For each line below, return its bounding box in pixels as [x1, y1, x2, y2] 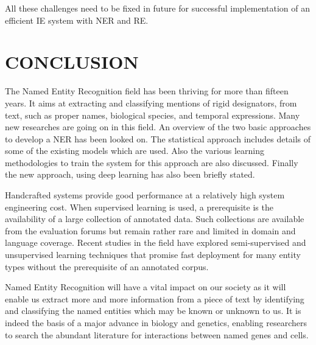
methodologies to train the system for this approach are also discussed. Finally [5, 156, 298, 169]
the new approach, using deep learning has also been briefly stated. [5, 168, 255, 181]
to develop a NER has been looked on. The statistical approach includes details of [5, 132, 311, 145]
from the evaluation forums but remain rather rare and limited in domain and [5, 224, 296, 237]
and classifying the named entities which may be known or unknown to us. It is [5, 304, 301, 317]
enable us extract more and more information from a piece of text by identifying [5, 292, 304, 305]
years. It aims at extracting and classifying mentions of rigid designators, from [5, 96, 297, 109]
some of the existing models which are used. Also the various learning [5, 144, 264, 157]
